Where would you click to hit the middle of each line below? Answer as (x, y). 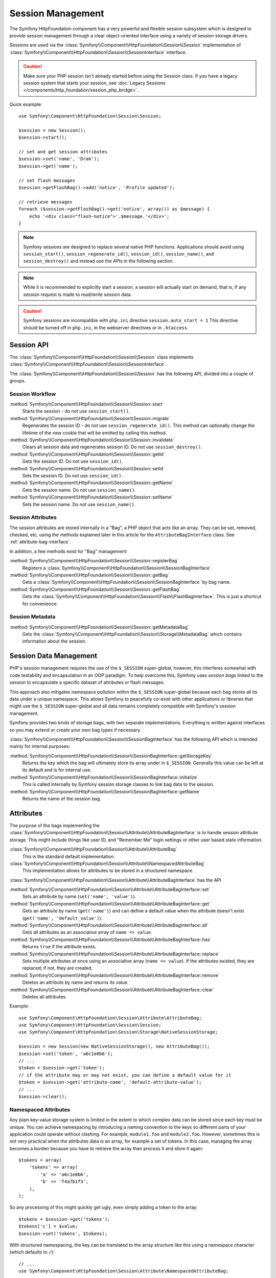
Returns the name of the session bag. (62, 799)
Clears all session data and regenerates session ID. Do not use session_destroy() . (112, 447)
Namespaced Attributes (40, 1109)
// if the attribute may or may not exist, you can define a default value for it (125, 1075)
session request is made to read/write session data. (78, 294)
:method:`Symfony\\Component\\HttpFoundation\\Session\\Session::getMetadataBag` (99, 627)
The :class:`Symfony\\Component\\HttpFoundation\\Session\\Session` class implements (101, 357)
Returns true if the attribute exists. (59, 947)
